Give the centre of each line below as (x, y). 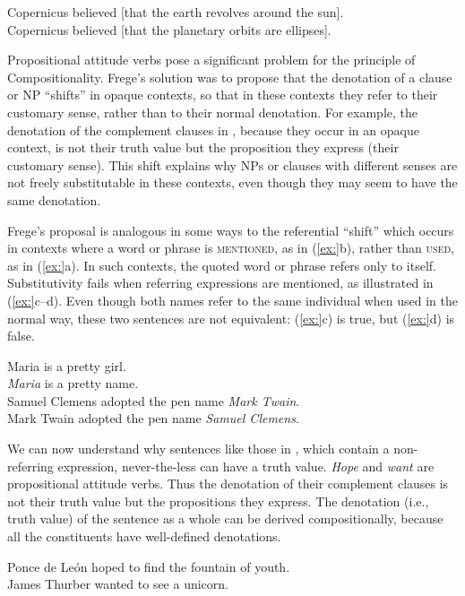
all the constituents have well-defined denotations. (144, 536)
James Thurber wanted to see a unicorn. (118, 584)
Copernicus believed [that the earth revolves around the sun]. (176, 12)
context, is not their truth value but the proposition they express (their (203, 147)
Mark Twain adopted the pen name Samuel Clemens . (153, 418)
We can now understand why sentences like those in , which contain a (198, 449)
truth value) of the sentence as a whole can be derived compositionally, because (225, 518)
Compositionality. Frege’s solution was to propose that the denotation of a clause (230, 77)
